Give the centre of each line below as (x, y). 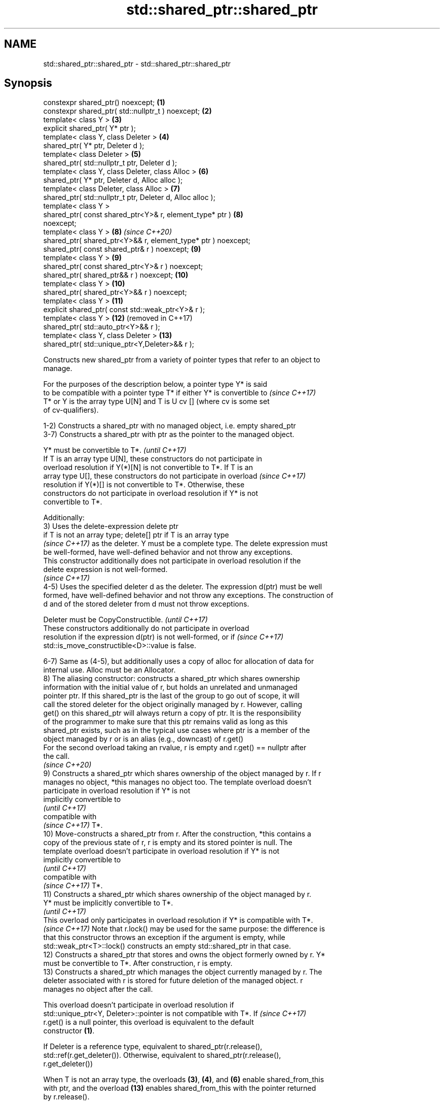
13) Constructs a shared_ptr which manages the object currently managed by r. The (183, 972)
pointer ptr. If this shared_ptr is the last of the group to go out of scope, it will (171, 696)
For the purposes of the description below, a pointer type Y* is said (155, 384)
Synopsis (28, 83)
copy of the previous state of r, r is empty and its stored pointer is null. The (168, 843)
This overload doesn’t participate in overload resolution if (139, 1005)
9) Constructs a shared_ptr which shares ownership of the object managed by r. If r (182, 774)
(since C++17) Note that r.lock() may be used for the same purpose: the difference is (184, 929)
